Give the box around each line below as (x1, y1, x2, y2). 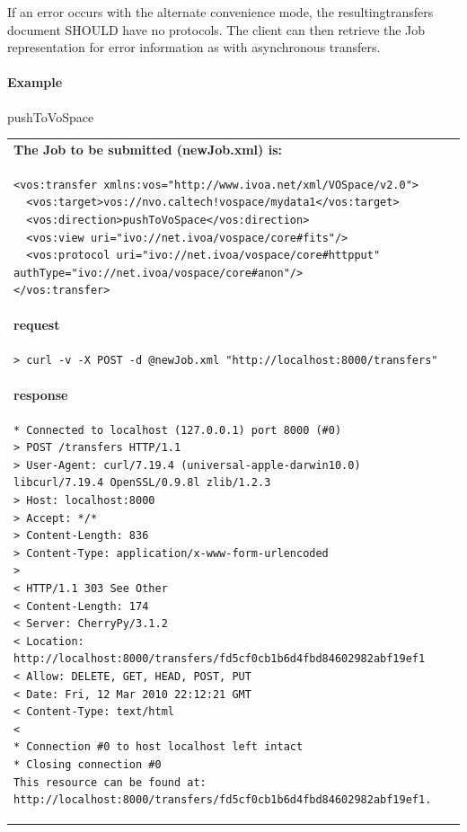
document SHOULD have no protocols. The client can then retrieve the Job (7, 20, 426, 39)
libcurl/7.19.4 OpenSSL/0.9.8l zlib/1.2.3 (13, 476, 271, 490)
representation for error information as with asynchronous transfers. (7, 38, 381, 57)
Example (7, 73, 63, 92)
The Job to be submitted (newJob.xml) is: (13, 139, 282, 158)
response (13, 385, 68, 403)
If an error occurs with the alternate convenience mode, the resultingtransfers (7, 3, 434, 21)
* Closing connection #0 (13, 757, 162, 771)
